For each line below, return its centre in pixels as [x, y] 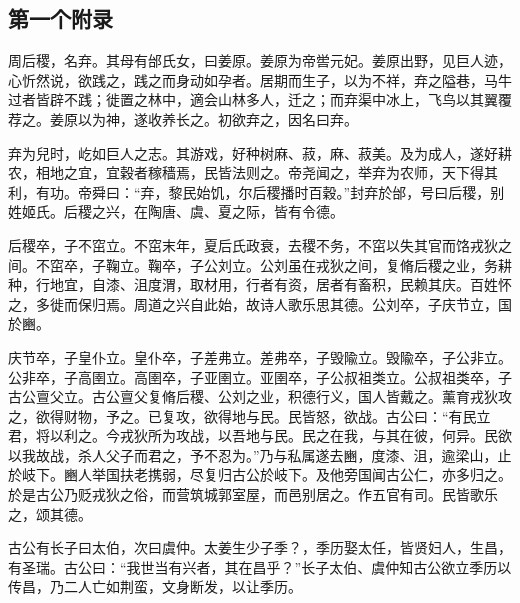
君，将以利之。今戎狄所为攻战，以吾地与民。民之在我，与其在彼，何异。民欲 [260, 435]
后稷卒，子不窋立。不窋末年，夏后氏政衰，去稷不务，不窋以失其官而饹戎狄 [253, 244]
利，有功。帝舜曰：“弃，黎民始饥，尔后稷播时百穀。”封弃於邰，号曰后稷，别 [256, 191]
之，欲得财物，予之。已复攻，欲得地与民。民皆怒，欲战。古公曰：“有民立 [249, 415]
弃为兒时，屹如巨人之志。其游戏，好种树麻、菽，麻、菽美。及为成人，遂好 [253, 152]
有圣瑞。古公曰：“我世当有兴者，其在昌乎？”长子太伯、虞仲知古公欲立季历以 [260, 566]
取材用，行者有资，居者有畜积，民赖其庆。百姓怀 [350, 284]
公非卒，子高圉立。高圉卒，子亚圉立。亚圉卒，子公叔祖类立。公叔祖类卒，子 [260, 376]
